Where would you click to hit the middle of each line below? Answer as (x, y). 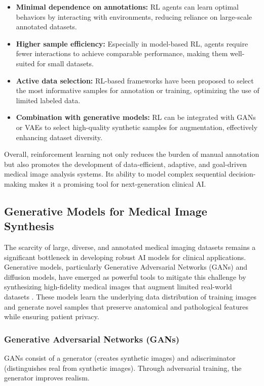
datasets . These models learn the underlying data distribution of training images (130, 297)
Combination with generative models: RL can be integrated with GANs (136, 117)
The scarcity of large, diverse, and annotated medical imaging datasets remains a (130, 247)
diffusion (17, 276)
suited (25, 63)
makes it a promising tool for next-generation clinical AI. (118, 183)
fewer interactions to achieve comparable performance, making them (122, 53)
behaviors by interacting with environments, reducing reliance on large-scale (134, 16)
